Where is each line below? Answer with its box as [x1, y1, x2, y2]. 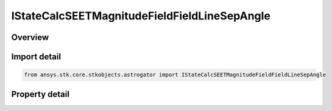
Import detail [11, 52, 61, 62]
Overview [11, 32, 49, 42]
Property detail [11, 89, 70, 99]
